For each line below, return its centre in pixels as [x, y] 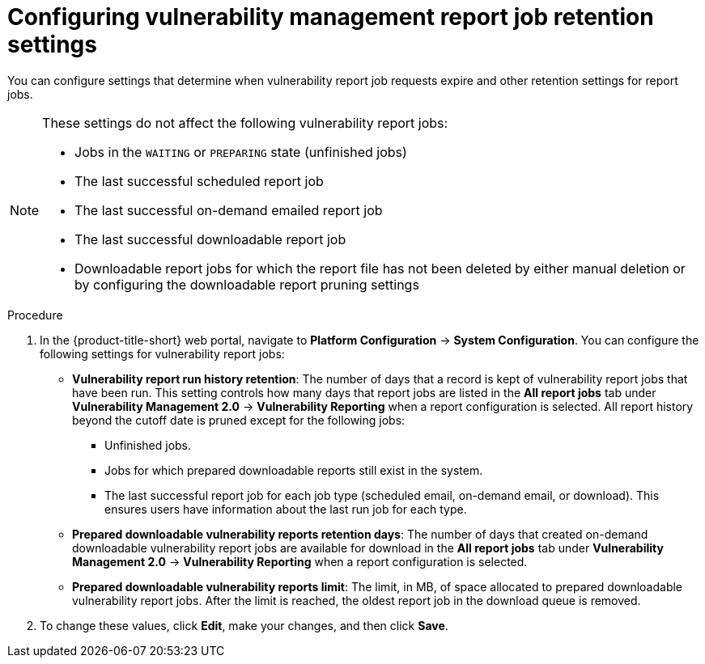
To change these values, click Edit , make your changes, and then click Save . [244, 625]
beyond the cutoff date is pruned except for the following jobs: [239, 420]
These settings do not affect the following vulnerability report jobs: [245, 123]
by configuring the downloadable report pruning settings [247, 284]
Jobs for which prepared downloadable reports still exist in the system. [294, 470]
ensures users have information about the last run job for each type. [286, 509]
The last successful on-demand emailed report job [229, 210]
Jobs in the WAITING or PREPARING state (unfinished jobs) [241, 152]
